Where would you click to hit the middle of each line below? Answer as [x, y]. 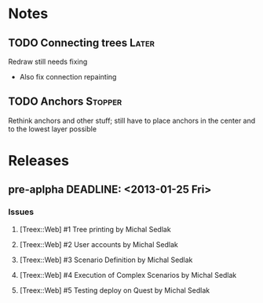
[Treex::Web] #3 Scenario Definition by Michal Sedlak [106, 260]
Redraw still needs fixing [48, 61]
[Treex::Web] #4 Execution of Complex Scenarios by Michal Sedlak [128, 275]
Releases [38, 161]
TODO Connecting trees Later [82, 43]
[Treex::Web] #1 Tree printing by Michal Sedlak [95, 229]
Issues [21, 212]
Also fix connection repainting [68, 77]
